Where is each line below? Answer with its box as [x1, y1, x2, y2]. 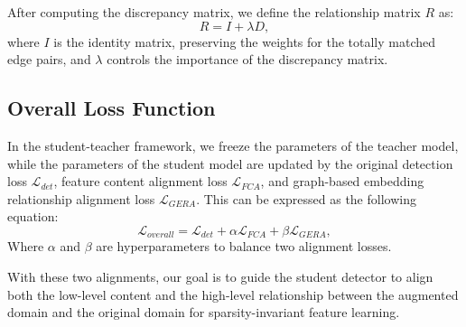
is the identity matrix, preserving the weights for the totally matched [53, 32, 436, 51]
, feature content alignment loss [53, 172, 228, 191]
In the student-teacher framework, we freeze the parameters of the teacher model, [7, 135, 459, 154]
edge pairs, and [7, 50, 91, 69]
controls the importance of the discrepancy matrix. [107, 50, 388, 69]
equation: [7, 207, 59, 226]
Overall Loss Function [7, 94, 216, 122]
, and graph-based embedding [260, 172, 424, 191]
